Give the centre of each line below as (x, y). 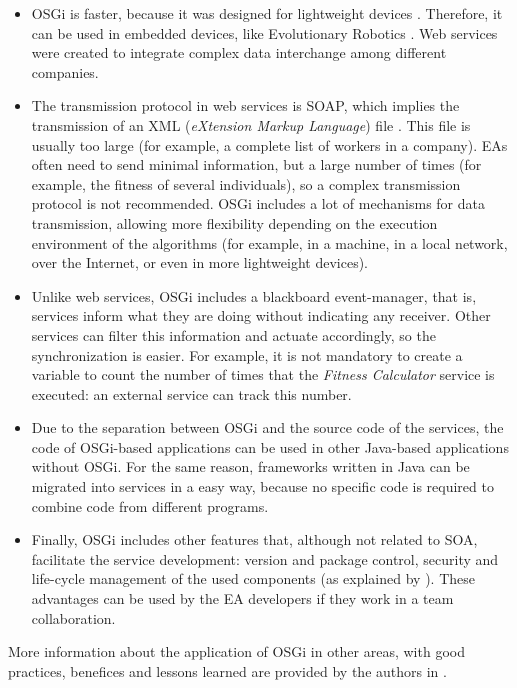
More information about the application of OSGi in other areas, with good (236, 651)
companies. (65, 71)
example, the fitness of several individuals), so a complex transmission (246, 183)
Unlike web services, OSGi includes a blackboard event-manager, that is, (254, 295)
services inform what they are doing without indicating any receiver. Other (261, 315)
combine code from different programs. (150, 505)
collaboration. (73, 617)
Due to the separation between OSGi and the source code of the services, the (267, 427)
